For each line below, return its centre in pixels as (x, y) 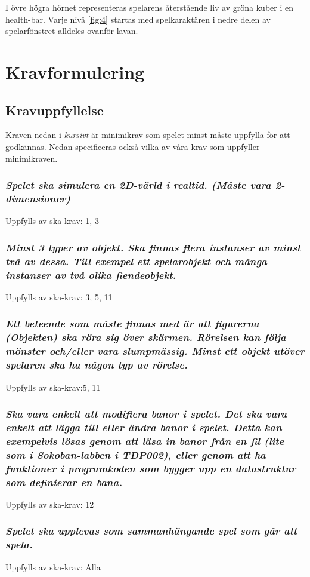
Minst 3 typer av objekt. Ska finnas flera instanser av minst (153, 247)
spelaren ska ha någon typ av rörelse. (97, 365)
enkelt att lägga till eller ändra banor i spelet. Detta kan (144, 427)
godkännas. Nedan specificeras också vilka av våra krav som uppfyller (133, 146)
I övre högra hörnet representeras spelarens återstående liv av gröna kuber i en (149, 7)
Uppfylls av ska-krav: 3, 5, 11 (59, 297)
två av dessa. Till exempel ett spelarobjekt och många (136, 261)
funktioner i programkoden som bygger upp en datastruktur (151, 468)
